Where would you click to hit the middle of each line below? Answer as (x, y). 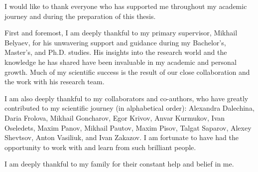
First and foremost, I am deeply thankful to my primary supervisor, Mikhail (121, 33)
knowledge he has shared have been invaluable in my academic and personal (121, 62)
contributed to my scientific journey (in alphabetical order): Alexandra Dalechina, (129, 108)
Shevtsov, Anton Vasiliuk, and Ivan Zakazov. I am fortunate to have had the (122, 137)
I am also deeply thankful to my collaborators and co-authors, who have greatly (127, 98)
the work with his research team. (55, 82)
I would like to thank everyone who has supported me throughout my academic (126, 6)
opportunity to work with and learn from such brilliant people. (100, 147)
